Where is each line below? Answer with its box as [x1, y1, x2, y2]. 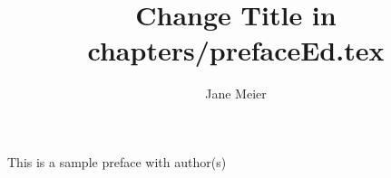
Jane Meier [205, 84, 267, 103]
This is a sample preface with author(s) [7, 152, 227, 171]
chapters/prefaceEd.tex [87, 32, 385, 69]
